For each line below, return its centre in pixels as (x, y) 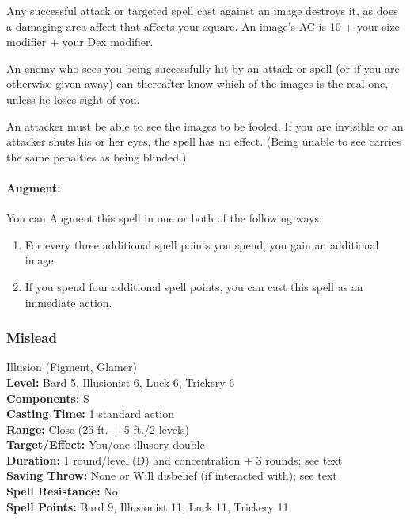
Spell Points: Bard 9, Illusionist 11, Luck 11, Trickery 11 (148, 506)
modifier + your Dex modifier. (80, 42)
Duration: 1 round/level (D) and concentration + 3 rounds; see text (175, 459)
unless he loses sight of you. (73, 99)
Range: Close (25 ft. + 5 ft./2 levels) (98, 429)
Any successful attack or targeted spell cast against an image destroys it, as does (202, 10)
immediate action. (68, 302)
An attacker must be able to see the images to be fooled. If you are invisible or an (205, 125)
